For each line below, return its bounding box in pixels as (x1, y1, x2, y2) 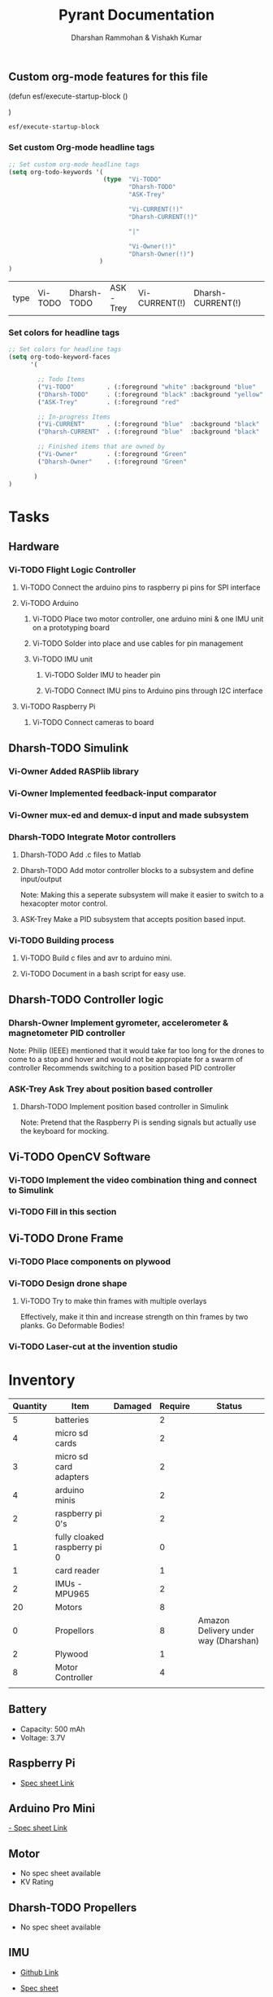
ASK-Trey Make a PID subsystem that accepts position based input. (19, 914, 246, 924)
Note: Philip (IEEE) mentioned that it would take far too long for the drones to (8, 1045, 265, 1056)
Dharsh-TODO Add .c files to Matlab (19, 849, 141, 859)
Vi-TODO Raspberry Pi (19, 702, 96, 712)
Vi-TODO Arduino (19, 599, 79, 608)
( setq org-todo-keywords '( (8, 168, 104, 176)
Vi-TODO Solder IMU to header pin (44, 670, 161, 680)
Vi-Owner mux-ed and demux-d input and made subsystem (8, 809, 249, 820)
